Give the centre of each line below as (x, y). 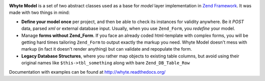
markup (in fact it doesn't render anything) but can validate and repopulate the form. (107, 49)
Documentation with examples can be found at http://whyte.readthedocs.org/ (87, 72)
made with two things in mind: (40, 13)
